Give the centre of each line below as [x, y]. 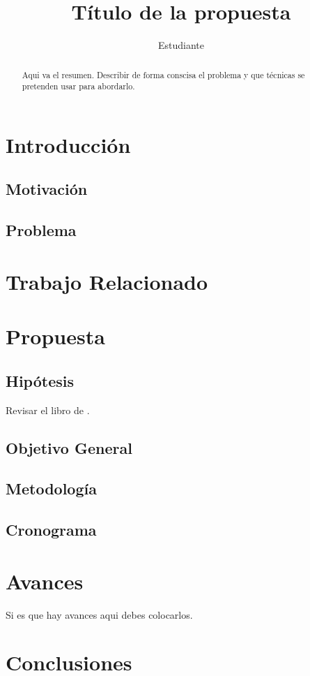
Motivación [47, 189]
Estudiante [181, 45]
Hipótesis [40, 380]
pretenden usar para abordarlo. [78, 86]
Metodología [51, 488]
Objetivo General [69, 447]
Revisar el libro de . [48, 410]
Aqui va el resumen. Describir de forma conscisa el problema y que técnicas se [163, 74]
